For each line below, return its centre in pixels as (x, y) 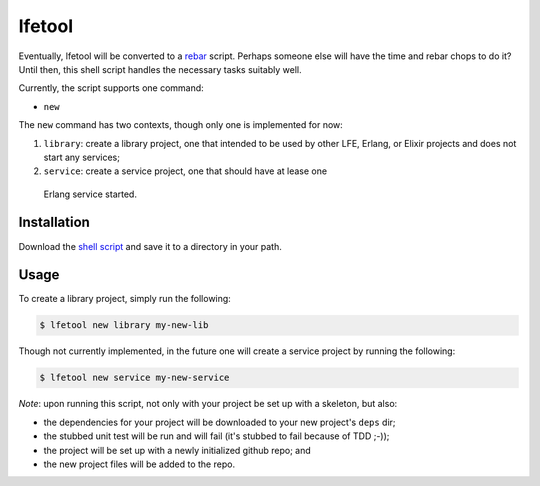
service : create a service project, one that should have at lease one (185, 171)
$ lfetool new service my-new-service (134, 378)
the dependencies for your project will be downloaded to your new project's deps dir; (219, 422)
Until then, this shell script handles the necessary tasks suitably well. (160, 69)
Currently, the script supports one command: (111, 88)
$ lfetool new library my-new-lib (124, 325)
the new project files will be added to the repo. (139, 464)
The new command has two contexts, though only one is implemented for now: (181, 125)
